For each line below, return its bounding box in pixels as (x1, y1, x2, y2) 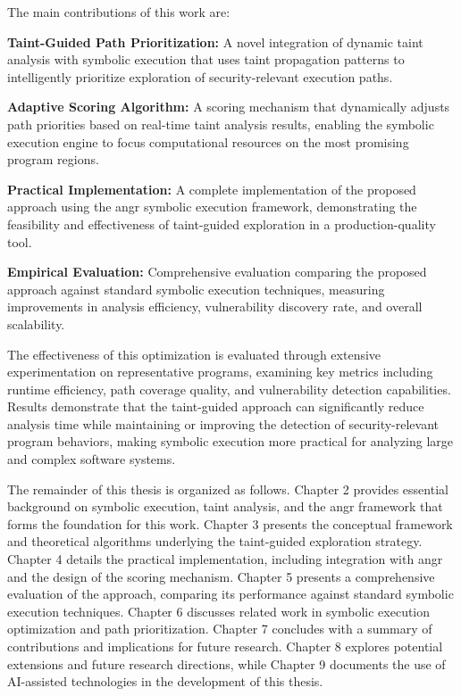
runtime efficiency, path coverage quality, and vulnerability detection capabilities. (7, 379, 451, 398)
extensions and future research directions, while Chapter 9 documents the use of (7, 654, 446, 673)
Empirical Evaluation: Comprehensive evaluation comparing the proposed (7, 262, 427, 281)
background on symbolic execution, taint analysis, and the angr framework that (7, 497, 443, 516)
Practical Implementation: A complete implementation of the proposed (7, 179, 416, 198)
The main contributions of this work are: (7, 3, 230, 21)
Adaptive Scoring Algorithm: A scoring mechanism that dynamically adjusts (7, 97, 450, 116)
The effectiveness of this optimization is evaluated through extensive (7, 344, 381, 363)
